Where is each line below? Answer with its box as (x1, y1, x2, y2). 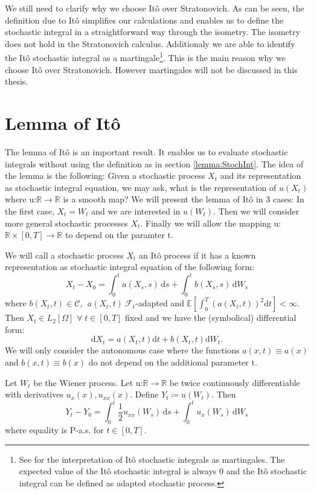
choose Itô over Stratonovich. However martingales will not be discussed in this (5, 63, 298, 76)
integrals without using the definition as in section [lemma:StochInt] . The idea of (5, 157, 304, 170)
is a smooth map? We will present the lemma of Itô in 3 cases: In (63, 193, 304, 205)
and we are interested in (91, 204, 181, 217)
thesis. (5, 75, 28, 88)
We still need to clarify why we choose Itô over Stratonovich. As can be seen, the (5, 2, 304, 14)
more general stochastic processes (5, 216, 128, 229)
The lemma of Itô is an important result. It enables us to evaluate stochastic (5, 145, 288, 158)
